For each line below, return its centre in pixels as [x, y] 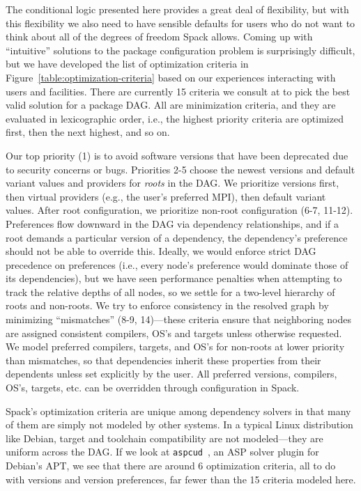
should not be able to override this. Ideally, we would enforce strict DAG [161, 251]
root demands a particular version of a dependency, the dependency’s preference [177, 237]
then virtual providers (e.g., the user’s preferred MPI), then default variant [166, 196]
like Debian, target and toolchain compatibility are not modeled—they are [164, 438]
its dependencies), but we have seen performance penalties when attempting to [174, 278]
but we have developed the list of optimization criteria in [127, 64]
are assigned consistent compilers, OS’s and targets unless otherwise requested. [174, 333]
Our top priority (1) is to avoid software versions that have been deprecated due [177, 155]
